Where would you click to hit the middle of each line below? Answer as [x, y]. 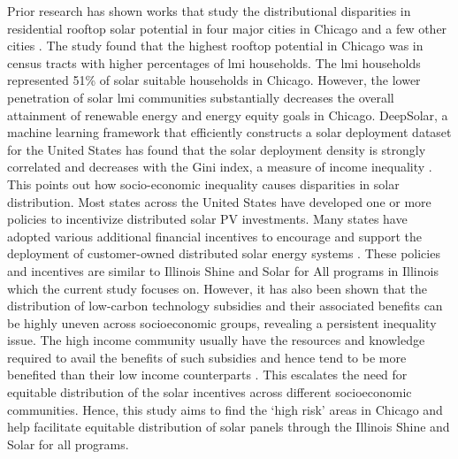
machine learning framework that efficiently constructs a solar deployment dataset [229, 132]
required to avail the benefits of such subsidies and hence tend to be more [207, 357]
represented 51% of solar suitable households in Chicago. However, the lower [214, 80]
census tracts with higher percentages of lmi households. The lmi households [214, 62]
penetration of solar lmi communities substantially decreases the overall [201, 97]
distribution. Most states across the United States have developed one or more [219, 201]
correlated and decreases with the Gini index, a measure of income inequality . [220, 167]
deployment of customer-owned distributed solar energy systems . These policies [224, 253]
